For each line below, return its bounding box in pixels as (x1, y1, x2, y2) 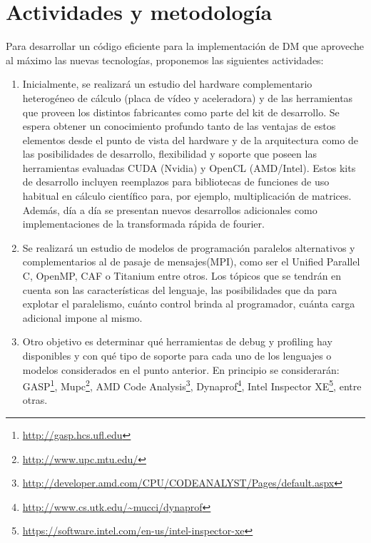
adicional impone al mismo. (22, 310, 143, 325)
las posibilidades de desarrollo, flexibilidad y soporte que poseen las (22, 146, 317, 161)
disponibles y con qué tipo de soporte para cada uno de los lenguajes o (22, 348, 332, 362)
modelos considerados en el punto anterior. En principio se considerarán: (22, 362, 340, 377)
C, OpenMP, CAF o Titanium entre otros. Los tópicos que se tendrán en (22, 268, 342, 283)
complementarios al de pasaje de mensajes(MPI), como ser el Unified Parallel (22, 254, 360, 269)
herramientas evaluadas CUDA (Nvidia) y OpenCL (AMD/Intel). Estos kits (22, 160, 356, 175)
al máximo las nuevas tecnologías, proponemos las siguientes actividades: (6, 52, 324, 67)
